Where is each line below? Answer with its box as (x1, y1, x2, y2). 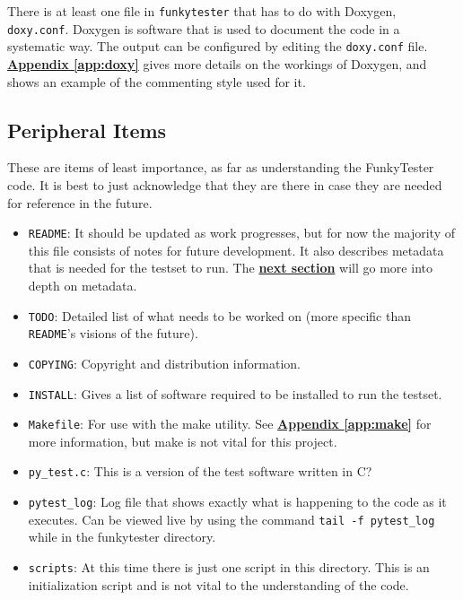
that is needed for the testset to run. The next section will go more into (28, 258, 432, 277)
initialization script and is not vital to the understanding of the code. (28, 575, 409, 594)
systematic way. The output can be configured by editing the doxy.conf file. (7, 37, 428, 56)
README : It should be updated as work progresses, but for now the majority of (28, 223, 456, 242)
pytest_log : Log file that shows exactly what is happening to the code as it (28, 492, 447, 511)
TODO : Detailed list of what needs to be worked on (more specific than (28, 306, 411, 325)
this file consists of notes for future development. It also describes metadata (28, 240, 444, 259)
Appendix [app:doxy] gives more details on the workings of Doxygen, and (7, 54, 427, 73)
